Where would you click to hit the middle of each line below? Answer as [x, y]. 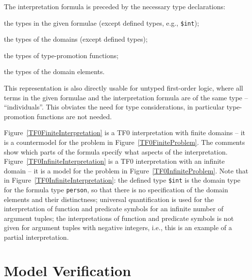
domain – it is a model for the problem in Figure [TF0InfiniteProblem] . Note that [126, 170]
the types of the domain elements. [54, 71]
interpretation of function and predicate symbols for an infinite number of [114, 209]
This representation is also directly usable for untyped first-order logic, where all [124, 88]
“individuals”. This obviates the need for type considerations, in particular [114, 107]
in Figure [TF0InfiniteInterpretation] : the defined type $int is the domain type [122, 180]
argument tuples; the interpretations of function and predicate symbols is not [119, 218]
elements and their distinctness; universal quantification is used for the [109, 199]
